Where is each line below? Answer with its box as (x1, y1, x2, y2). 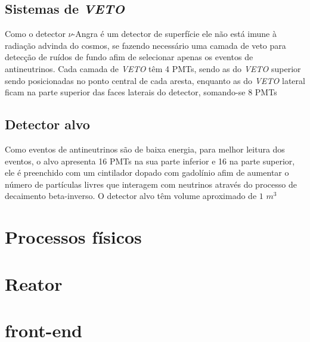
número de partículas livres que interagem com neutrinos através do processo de (5, 178, 297, 190)
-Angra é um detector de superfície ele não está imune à (72, 27, 277, 40)
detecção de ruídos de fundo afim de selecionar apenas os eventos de (5, 51, 253, 63)
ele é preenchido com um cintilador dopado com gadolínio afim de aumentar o (5, 166, 289, 179)
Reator (5, 271, 63, 296)
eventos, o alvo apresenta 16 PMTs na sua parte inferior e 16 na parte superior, (5, 154, 295, 167)
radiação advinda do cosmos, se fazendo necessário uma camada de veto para (5, 39, 286, 51)
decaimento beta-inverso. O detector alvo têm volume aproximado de (5, 189, 257, 202)
